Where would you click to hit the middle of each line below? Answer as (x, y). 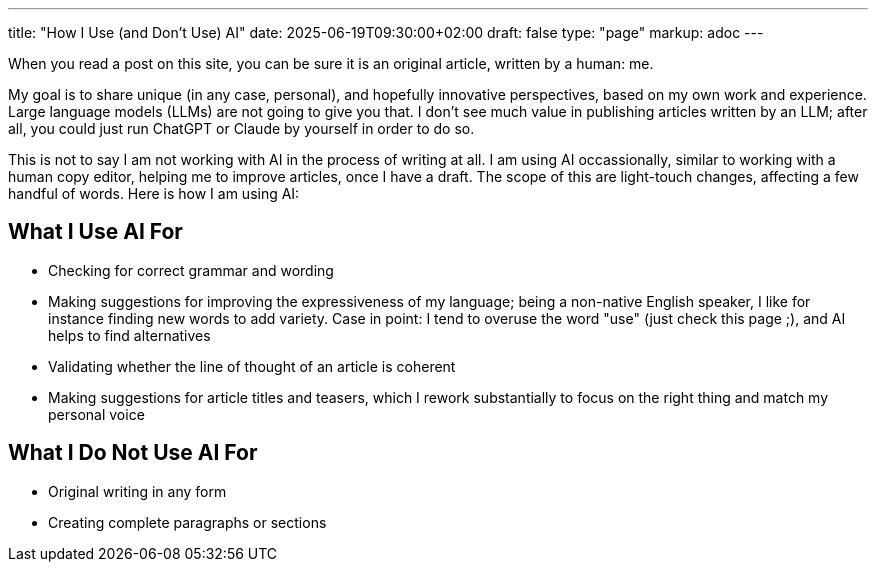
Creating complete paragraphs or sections (187, 522)
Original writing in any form (137, 491)
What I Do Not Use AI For (133, 453)
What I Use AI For (95, 232)
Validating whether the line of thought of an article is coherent (252, 366)
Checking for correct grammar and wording (191, 270)
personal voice (96, 414)
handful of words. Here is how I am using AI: (154, 193)
